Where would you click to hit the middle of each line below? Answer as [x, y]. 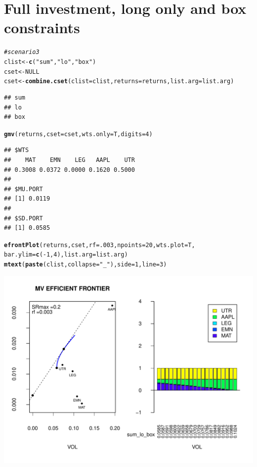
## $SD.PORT [23, 218]
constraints [42, 27]
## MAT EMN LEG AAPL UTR [69, 160]
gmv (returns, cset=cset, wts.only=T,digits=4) [78, 134]
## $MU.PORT [23, 189]
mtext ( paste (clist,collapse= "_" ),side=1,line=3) [86, 265]
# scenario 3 [22, 52]
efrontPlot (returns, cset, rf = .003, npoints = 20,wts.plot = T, [100, 245]
